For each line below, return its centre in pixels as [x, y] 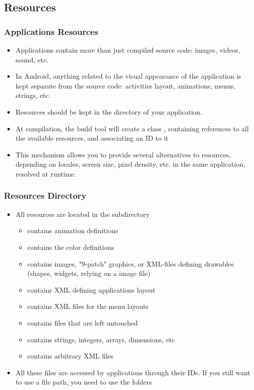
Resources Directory [45, 195]
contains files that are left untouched [82, 322]
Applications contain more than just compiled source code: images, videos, [128, 50]
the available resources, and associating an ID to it [92, 138]
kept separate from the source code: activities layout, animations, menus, [126, 85]
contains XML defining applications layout [91, 289]
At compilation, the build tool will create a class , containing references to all [132, 128]
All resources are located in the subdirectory [82, 214]
